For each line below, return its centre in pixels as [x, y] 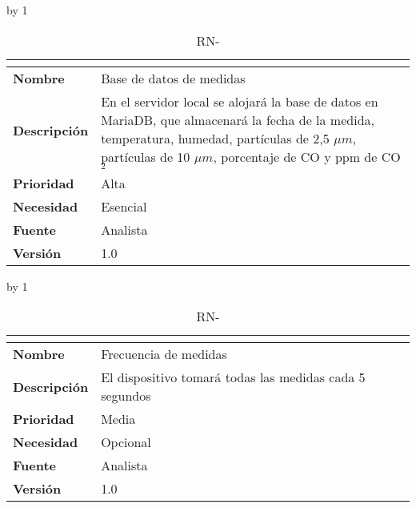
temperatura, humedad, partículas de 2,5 [215, 138]
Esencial [124, 206]
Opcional [126, 442]
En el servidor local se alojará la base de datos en [240, 101]
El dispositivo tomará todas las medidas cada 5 [233, 377]
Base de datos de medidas [173, 78]
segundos [126, 396]
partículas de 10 [146, 156]
